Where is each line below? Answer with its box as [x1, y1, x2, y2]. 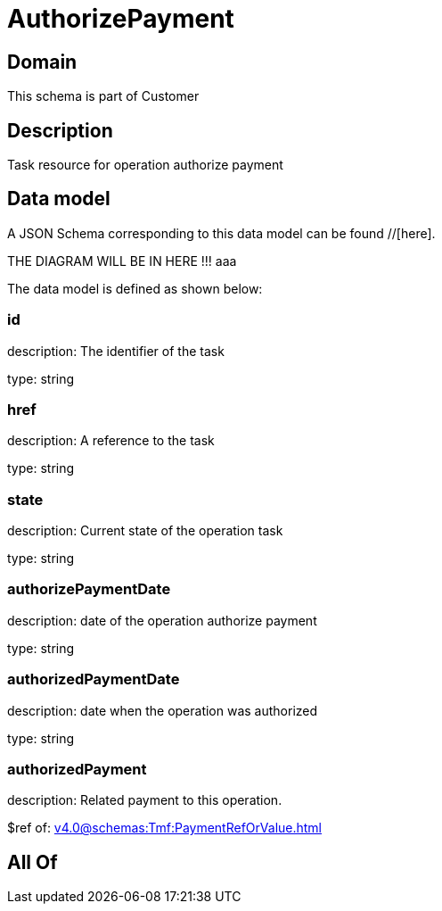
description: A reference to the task [7, 433, 215, 449]
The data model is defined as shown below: [7, 280, 263, 296]
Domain [7, 50, 78, 73]
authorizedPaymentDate [7, 670, 180, 689]
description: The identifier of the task [7, 343, 225, 359]
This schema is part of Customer [7, 88, 200, 104]
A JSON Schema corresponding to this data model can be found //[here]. [7, 225, 436, 241]
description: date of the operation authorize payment [7, 612, 317, 628]
